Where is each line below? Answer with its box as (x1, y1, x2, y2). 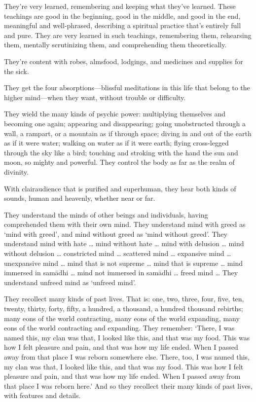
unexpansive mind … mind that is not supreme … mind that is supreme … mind (4, 257, 243, 268)
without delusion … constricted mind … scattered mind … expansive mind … (4, 248, 231, 258)
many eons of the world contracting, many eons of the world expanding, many (4, 313, 240, 323)
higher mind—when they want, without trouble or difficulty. (4, 92, 186, 102)
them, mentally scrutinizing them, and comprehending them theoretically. (4, 39, 227, 50)
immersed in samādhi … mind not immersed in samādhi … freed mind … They (4, 267, 238, 278)
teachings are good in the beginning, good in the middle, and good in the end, (4, 10, 241, 21)
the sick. (4, 66, 29, 76)
